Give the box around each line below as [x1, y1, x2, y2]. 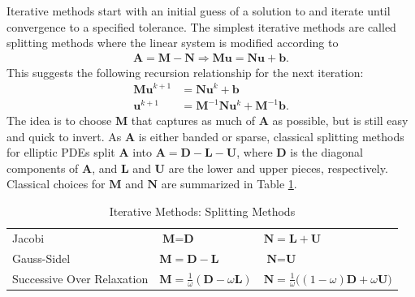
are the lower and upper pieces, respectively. [168, 159, 388, 176]
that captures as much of [131, 112, 256, 129]
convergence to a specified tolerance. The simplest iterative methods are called [6, 18, 396, 35]
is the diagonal [290, 144, 363, 161]
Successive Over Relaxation [12, 269, 149, 286]
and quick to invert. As [6, 127, 122, 144]
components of [6, 159, 79, 176]
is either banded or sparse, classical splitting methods [138, 127, 404, 144]
